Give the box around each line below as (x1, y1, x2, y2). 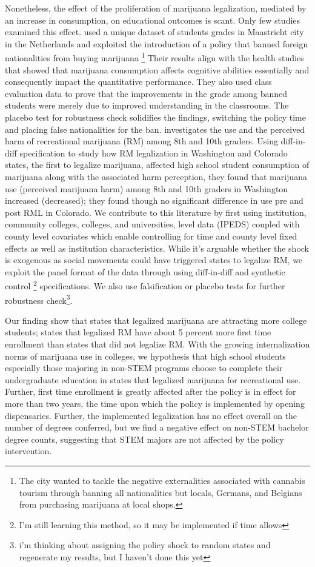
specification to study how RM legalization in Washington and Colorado (19, 146, 288, 159)
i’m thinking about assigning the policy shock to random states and (19, 538, 271, 551)
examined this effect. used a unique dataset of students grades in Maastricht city (5, 25, 304, 38)
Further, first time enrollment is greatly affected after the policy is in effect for (5, 385, 296, 398)
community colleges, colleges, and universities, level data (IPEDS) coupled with (5, 218, 300, 230)
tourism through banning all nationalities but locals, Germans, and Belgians (19, 486, 302, 498)
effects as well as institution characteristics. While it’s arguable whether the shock (5, 241, 309, 254)
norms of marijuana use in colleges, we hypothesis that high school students (5, 349, 286, 362)
